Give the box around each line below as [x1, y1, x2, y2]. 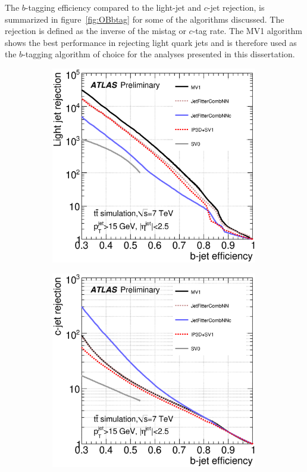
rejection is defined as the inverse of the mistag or [5, 24, 186, 37]
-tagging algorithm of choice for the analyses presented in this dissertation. [23, 48, 295, 60]
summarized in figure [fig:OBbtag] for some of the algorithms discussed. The [5, 13, 284, 25]
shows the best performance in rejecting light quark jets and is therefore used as [5, 36, 297, 48]
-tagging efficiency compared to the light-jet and [25, 1, 201, 13]
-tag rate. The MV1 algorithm [192, 24, 303, 37]
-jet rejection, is [207, 1, 265, 13]
